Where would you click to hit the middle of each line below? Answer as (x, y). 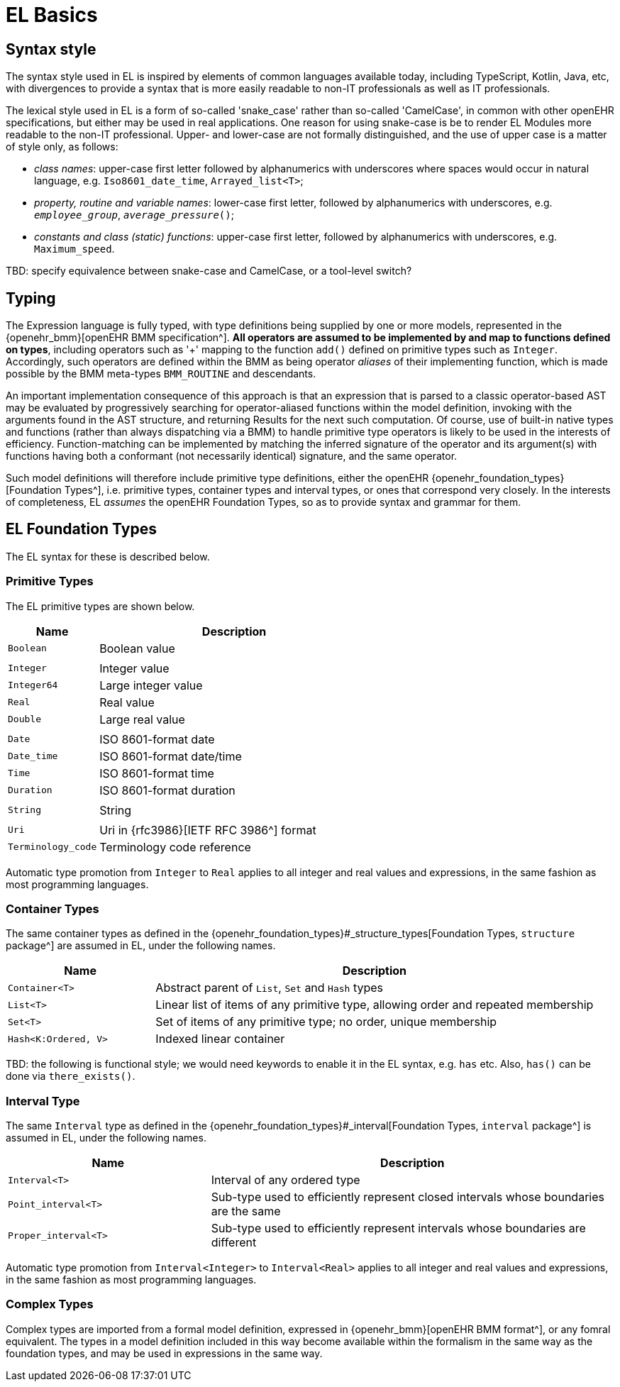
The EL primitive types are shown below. (100, 606)
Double (24, 719)
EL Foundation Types (81, 529)
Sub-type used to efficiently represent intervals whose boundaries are (398, 1228)
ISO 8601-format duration (167, 790)
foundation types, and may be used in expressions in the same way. (164, 1353)
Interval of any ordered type (286, 1180)
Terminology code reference (175, 847)
